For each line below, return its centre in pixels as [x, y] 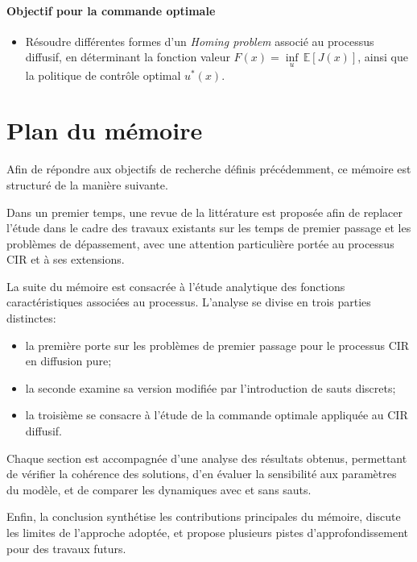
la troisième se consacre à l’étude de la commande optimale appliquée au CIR [217, 415]
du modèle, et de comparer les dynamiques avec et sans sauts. [159, 489]
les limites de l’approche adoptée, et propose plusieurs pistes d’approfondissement [208, 533]
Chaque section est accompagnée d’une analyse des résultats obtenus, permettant [207, 458]
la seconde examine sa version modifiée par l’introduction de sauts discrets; [211, 387]
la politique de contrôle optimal [103, 75]
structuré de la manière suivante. [87, 184]
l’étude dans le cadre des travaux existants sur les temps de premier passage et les [209, 228]
